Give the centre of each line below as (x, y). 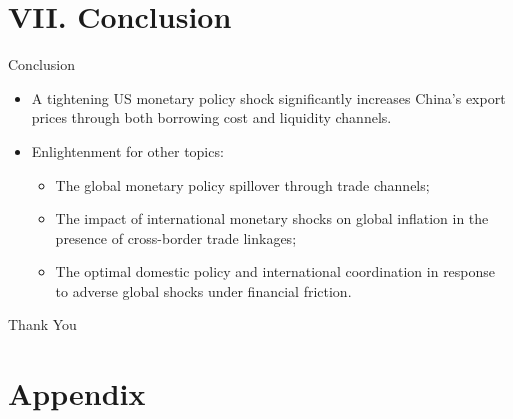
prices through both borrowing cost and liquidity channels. (211, 117)
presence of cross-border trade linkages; (176, 237)
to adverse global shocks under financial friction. (203, 290)
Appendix (77, 393)
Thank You (42, 324)
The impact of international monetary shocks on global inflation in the (272, 218)
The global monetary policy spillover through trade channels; (242, 184)
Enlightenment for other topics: (127, 150)
